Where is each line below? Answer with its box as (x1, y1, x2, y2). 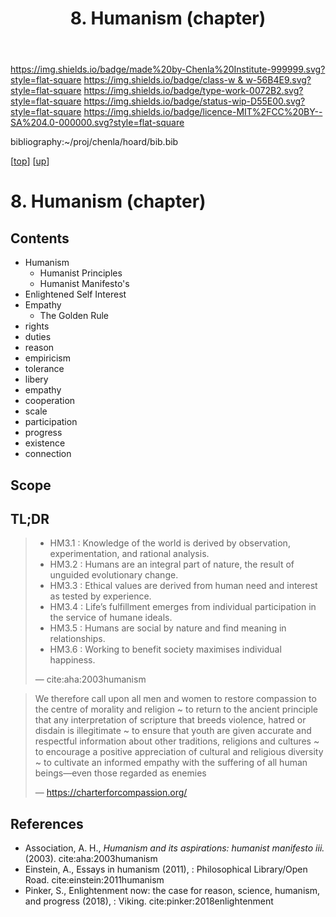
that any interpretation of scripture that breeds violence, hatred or (34, 714, 307, 726)
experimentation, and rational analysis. (49, 548, 210, 560)
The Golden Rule (39, 310, 110, 322)
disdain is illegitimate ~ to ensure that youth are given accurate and (34, 725, 312, 737)
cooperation (24, 395, 76, 407)
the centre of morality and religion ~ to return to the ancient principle (34, 703, 318, 716)
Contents (10, 230, 70, 247)
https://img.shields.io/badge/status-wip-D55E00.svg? (83, 95, 306, 107)
